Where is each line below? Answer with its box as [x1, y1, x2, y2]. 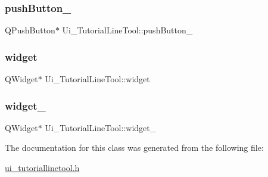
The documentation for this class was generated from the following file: [5, 141, 264, 154]
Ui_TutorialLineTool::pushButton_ [62, 24, 193, 36]
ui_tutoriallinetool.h [5, 162, 80, 174]
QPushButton [5, 24, 55, 36]
